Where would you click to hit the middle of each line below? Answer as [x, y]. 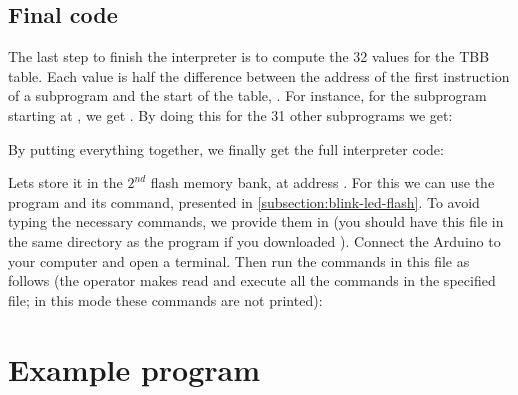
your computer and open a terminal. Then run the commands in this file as [239, 260]
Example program [134, 368]
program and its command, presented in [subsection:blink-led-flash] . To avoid [244, 201]
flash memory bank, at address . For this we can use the [322, 182]
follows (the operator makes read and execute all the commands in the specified [252, 280]
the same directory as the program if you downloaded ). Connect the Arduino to [254, 240]
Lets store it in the [65, 182]
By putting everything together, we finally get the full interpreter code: [226, 148]
